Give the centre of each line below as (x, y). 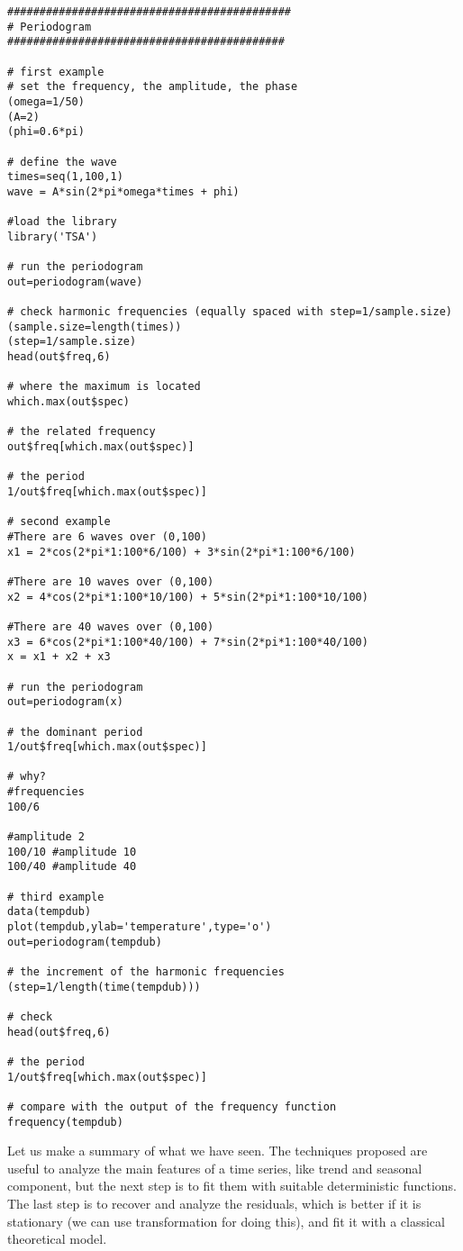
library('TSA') (53, 236)
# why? (27, 777)
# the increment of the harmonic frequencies (146, 972)
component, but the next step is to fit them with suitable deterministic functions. (232, 1186)
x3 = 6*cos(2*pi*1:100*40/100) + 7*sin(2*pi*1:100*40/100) (188, 642)
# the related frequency (82, 432)
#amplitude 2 (46, 837)
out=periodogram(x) (65, 702)
